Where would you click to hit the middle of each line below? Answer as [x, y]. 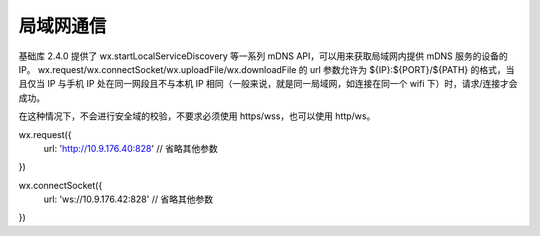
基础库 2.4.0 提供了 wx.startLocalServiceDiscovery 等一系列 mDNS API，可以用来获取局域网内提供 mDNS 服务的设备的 [263, 56]
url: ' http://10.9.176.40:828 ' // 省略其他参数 [131, 148]
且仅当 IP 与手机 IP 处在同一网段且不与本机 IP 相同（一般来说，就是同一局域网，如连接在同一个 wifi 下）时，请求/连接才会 [268, 84]
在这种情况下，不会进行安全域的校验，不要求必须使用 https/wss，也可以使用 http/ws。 [197, 116]
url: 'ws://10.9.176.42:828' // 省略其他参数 [128, 199]
